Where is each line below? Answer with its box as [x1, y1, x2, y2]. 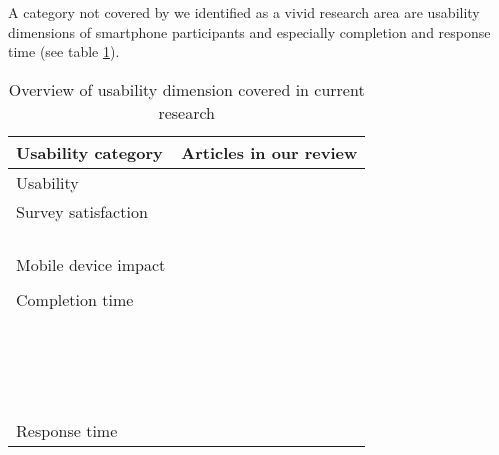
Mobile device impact [16, 252, 166, 276]
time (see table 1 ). [8, 41, 120, 62]
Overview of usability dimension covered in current [8, 77, 365, 101]
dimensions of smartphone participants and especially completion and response [8, 21, 491, 42]
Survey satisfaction [16, 199, 148, 223]
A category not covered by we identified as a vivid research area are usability [8, 2, 480, 22]
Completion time [16, 287, 134, 311]
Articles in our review [181, 140, 358, 164]
